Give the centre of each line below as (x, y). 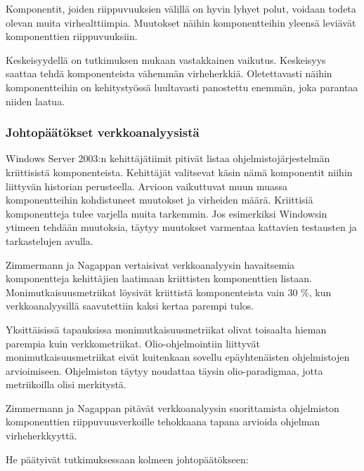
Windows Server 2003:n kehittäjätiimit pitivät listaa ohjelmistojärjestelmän (168, 158)
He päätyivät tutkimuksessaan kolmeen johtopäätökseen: (127, 459)
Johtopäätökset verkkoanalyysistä (103, 132)
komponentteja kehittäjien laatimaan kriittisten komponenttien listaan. (159, 278)
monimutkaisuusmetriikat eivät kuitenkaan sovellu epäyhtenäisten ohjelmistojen (178, 357)
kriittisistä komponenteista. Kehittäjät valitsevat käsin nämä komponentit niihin (179, 172)
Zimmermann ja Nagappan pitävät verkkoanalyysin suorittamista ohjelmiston (173, 407)
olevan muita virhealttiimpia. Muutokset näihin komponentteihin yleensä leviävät (181, 22)
